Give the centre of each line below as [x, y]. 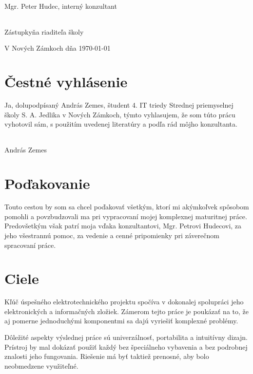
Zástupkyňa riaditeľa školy [44, 31]
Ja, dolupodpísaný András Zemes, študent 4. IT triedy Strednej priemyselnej [119, 105]
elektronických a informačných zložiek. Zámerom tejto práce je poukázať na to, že [127, 311]
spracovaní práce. [30, 245]
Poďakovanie [47, 183]
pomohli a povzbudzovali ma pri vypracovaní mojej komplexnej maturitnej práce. [126, 216]
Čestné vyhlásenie [66, 82]
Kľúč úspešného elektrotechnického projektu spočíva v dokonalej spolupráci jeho [124, 302]
